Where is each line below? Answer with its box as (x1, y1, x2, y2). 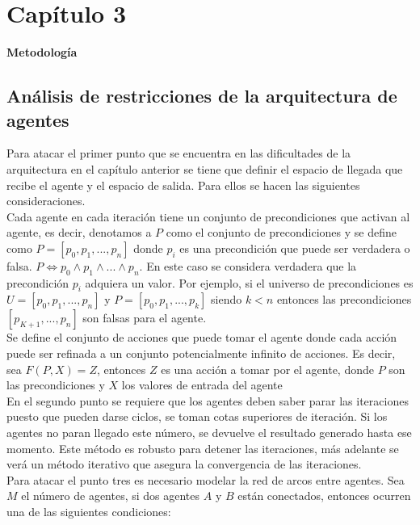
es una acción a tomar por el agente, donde (161, 360, 374, 377)
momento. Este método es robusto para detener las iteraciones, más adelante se (6, 439, 399, 456)
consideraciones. (6, 192, 86, 209)
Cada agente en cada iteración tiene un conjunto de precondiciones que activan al (6, 208, 410, 225)
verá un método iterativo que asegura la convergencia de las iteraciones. (6, 456, 362, 472)
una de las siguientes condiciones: (6, 503, 171, 519)
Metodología (6, 44, 78, 61)
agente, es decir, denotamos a (6, 224, 152, 241)
